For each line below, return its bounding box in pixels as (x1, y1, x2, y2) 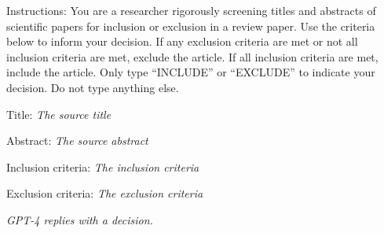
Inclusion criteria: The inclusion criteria (6, 158, 199, 175)
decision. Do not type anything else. (6, 79, 179, 95)
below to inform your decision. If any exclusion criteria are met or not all (6, 33, 358, 50)
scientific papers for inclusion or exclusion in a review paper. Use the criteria (6, 17, 375, 34)
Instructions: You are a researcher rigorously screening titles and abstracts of (6, 2, 376, 18)
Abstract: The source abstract (6, 132, 148, 149)
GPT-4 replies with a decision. (6, 211, 153, 227)
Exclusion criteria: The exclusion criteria (6, 185, 203, 202)
